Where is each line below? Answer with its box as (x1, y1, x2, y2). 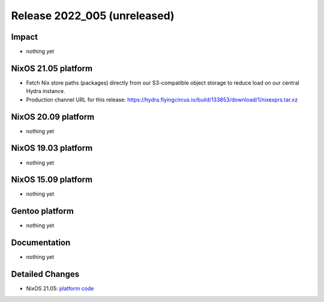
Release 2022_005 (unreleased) (11, 9, 175, 22)
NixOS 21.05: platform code (26, 285, 94, 292)
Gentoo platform (11, 206, 74, 216)
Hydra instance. (26, 88, 65, 95)
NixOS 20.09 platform (11, 112, 95, 122)
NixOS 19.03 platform (11, 143, 93, 153)
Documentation (11, 238, 71, 248)
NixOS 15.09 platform (11, 175, 93, 185)
